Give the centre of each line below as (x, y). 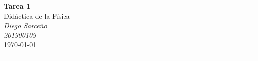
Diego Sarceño (26, 25)
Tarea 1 (17, 6)
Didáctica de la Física (37, 15)
